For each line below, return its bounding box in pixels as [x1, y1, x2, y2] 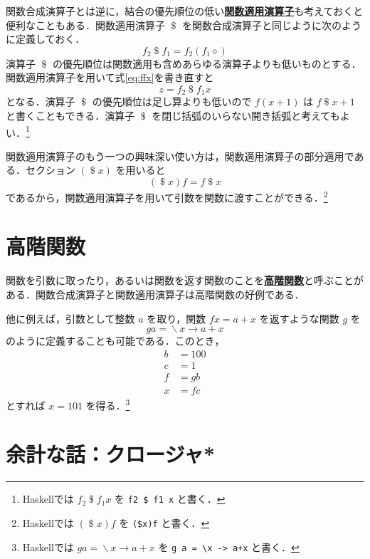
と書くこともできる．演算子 [6, 108, 135, 123]
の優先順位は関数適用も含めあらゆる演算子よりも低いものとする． [53, 56, 361, 70]
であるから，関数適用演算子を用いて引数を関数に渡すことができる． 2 [6, 188, 328, 204]
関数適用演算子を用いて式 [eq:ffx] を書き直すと [6, 70, 214, 85]
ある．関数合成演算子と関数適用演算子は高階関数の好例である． [6, 287, 305, 302]
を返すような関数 [259, 310, 339, 325]
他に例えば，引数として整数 [6, 310, 135, 325]
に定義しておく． [6, 31, 85, 46]
